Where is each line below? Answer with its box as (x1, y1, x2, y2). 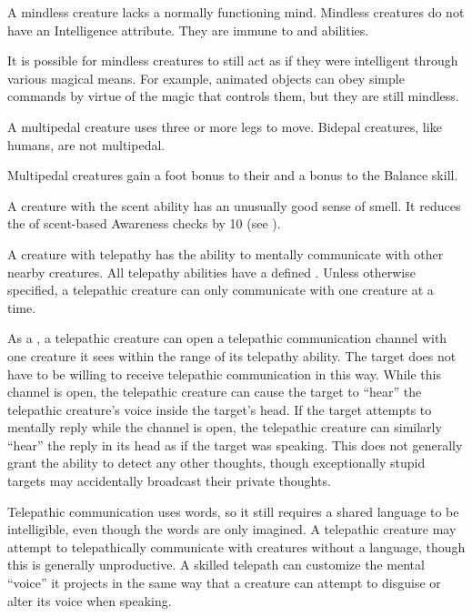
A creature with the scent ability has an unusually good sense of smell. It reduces (7, 196, 461, 215)
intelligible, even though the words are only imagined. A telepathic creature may (7, 520, 457, 539)
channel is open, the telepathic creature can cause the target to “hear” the (7, 382, 422, 401)
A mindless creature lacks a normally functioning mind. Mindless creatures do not (7, 3, 465, 21)
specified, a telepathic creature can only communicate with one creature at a (7, 280, 434, 299)
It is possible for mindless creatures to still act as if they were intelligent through (7, 51, 458, 70)
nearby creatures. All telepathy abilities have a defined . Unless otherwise (7, 262, 416, 281)
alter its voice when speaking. (7, 591, 172, 610)
